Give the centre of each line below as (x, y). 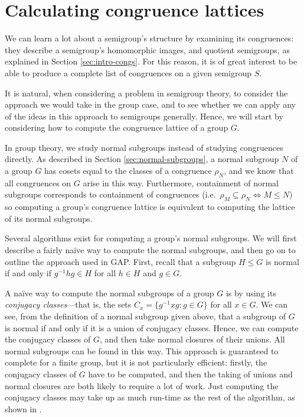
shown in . (23, 408)
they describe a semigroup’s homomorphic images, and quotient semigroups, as (147, 49)
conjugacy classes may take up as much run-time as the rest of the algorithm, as (150, 397)
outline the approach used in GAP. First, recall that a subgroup (120, 261)
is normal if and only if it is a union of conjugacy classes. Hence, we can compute (152, 327)
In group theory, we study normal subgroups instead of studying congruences (144, 147)
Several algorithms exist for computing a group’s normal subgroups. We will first (151, 238)
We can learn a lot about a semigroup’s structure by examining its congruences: (149, 38)
